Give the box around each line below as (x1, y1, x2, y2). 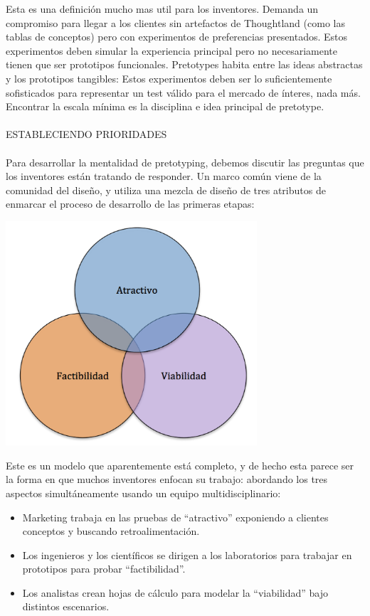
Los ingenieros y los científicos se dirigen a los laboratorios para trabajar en (22, 547, 352, 562)
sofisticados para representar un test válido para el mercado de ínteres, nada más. (6, 85, 361, 100)
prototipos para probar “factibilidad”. (22, 561, 186, 576)
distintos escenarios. (22, 599, 110, 614)
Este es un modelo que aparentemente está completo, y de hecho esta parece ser (6, 457, 354, 472)
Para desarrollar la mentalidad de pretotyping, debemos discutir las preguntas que (6, 154, 364, 169)
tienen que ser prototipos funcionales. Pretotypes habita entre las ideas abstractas (6, 57, 363, 72)
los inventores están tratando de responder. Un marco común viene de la (6, 169, 322, 184)
